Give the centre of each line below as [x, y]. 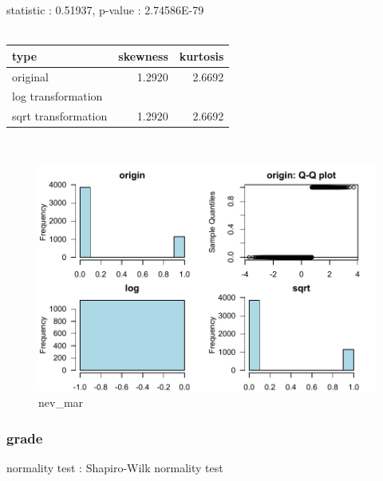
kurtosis [201, 55]
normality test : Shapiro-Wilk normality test [115, 467]
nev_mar [61, 402]
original [30, 76]
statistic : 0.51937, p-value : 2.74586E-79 [105, 10]
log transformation [57, 96]
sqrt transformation [60, 116]
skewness [143, 55]
